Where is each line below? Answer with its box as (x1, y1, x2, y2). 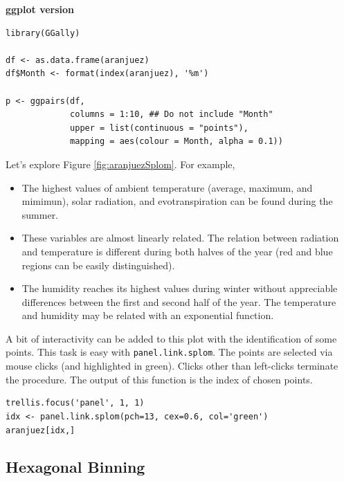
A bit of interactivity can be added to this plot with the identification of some (6, 331, 337, 345)
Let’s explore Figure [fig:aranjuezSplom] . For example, (6, 156, 235, 171)
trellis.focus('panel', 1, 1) (6, 398, 145, 408)
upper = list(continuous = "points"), (70, 122, 248, 133)
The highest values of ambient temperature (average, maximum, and (21, 180, 313, 194)
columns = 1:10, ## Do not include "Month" (70, 109, 273, 120)
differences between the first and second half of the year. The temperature (21, 294, 336, 309)
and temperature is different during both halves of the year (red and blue (21, 244, 333, 258)
